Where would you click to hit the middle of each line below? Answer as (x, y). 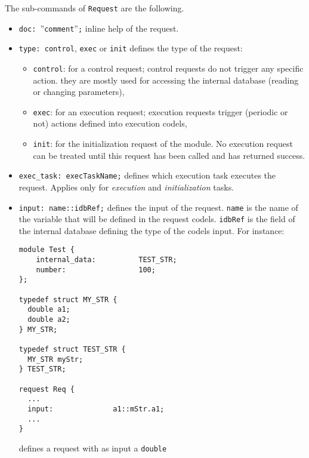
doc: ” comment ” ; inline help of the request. (99, 28)
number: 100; (96, 270)
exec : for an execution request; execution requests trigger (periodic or (160, 111)
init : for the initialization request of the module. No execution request (163, 144)
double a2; (49, 320)
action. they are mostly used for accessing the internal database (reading (166, 80)
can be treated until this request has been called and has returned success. (169, 155)
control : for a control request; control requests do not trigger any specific (168, 68)
